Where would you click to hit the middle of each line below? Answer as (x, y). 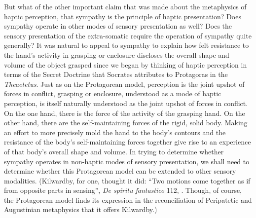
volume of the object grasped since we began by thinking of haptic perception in (126, 64)
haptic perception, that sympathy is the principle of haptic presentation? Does (123, 16)
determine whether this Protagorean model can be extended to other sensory (120, 171)
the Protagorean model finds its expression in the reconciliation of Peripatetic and (128, 200)
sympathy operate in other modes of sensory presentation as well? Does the (118, 26)
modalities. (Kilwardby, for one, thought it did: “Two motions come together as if (127, 180)
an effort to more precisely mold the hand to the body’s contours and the (115, 132)
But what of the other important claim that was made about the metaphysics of (125, 6)
